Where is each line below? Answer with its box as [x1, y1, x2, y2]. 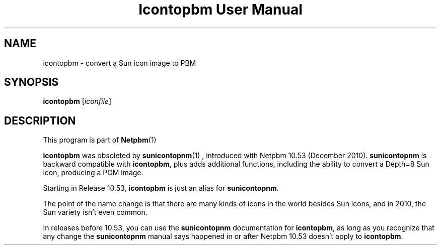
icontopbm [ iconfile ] [43, 97, 112, 106]
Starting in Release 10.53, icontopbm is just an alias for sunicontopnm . [43, 184, 279, 193]
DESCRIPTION [4, 114, 76, 127]
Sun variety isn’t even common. [43, 208, 148, 217]
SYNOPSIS [4, 76, 59, 89]
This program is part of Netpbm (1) [43, 136, 157, 145]
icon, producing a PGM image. [43, 168, 143, 177]
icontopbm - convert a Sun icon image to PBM [43, 58, 196, 67]
